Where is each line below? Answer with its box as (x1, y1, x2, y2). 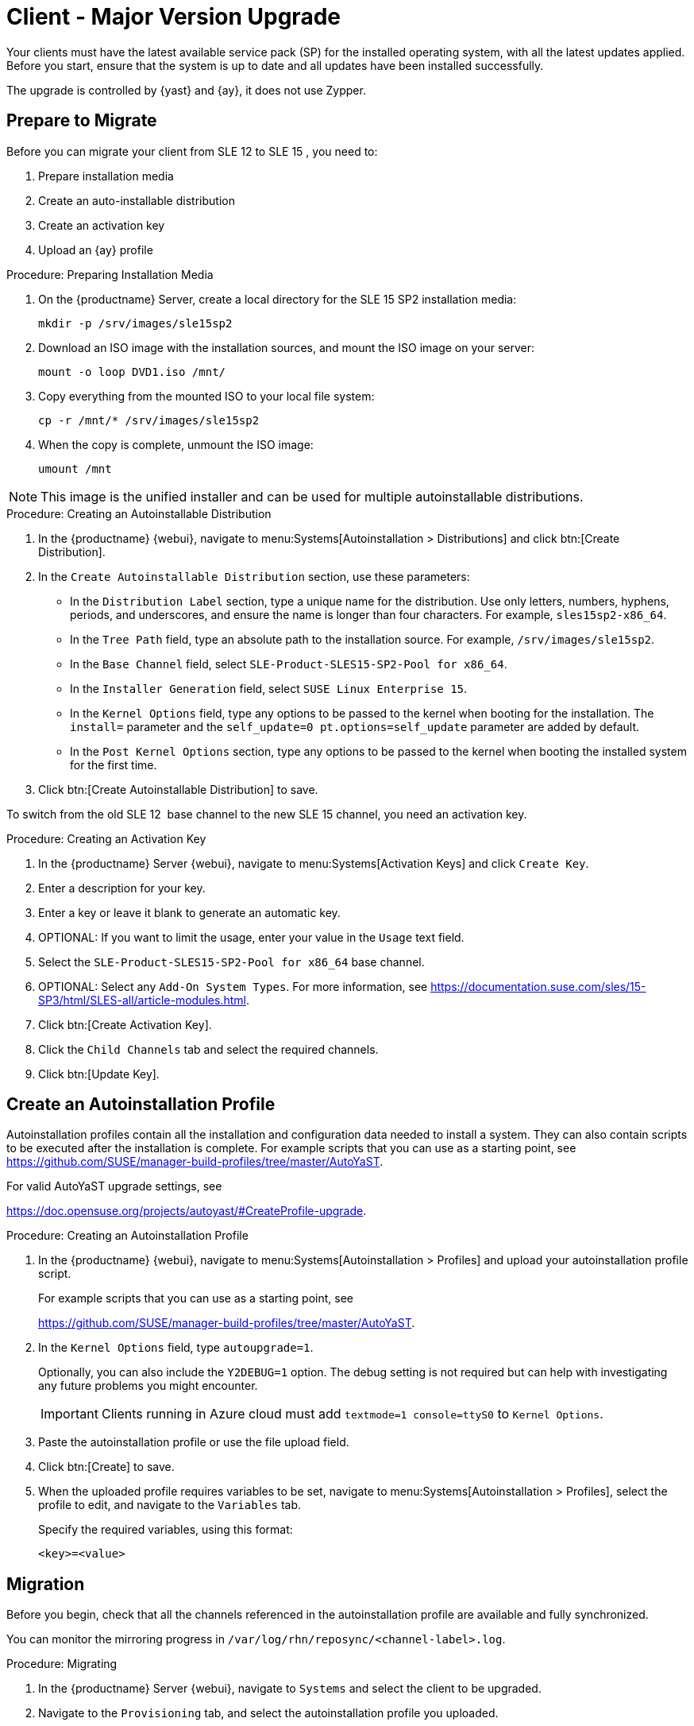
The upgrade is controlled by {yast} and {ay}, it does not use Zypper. (6, 83, 366, 97)
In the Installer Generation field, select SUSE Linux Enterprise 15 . (70, 681, 468, 695)
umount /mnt (38, 462, 112, 475)
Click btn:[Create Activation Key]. (38, 1017, 212, 1031)
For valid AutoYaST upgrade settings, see (6, 1179, 222, 1194)
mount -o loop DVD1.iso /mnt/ (38, 365, 226, 378)
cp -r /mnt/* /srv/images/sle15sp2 (38, 413, 260, 427)
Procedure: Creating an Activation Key (6, 831, 206, 846)
